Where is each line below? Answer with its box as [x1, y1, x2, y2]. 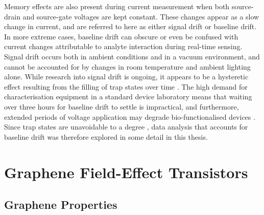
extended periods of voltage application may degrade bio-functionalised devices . [4, 111, 255, 122]
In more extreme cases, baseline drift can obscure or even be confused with [4, 31, 238, 41]
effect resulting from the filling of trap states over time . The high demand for [4, 81, 248, 92]
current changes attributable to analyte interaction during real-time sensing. [4, 41, 243, 52]
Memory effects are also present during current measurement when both [4, 1, 230, 11]
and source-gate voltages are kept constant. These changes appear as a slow [22, 11, 259, 21]
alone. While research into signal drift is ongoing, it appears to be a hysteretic [4, 71, 249, 82]
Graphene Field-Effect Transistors [4, 161, 248, 182]
